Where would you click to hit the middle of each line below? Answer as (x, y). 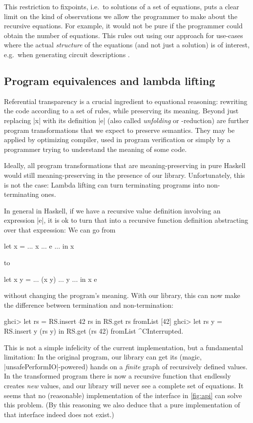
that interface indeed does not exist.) (59, 414)
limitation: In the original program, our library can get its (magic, (103, 357)
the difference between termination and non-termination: (89, 305)
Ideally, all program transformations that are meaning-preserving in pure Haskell (125, 165)
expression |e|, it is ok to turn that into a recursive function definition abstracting (126, 220)
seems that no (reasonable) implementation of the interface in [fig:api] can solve (123, 395)
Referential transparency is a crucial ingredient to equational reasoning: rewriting (126, 101)
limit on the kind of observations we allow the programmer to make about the (121, 16)
